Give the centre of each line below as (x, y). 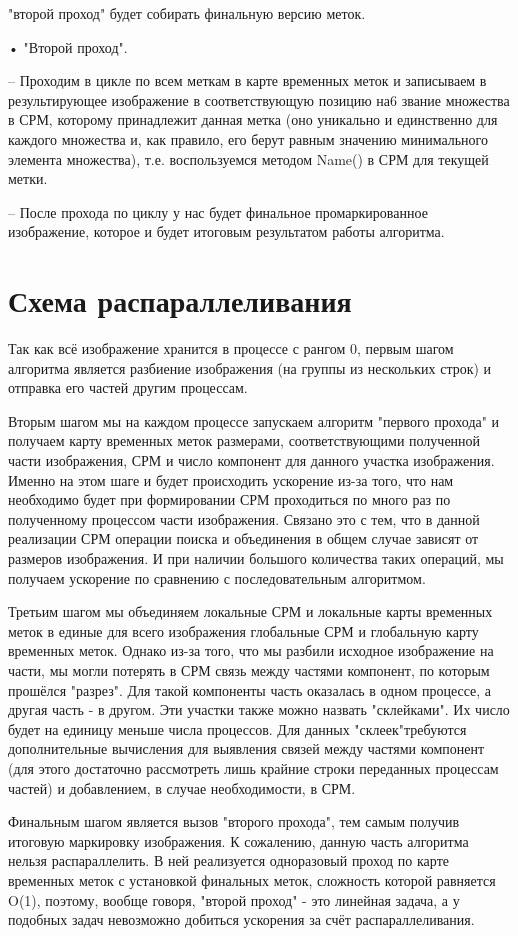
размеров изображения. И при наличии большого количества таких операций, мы (256, 558)
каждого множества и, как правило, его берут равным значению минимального (248, 138)
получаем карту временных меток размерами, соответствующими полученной (244, 440)
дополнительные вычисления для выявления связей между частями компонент (246, 748)
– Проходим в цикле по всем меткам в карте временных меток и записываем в (247, 80)
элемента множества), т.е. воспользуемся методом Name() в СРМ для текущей (248, 158)
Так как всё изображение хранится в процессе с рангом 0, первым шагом (231, 348)
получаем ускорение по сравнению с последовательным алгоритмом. (217, 577)
